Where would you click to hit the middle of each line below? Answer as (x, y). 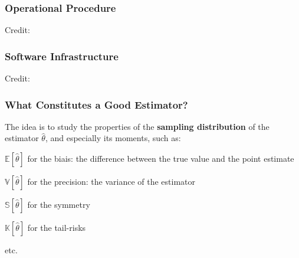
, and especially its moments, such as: (113, 138)
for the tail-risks (57, 228)
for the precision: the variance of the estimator (111, 182)
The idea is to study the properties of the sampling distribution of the (137, 126)
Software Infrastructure (62, 56)
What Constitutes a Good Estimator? (96, 104)
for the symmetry (59, 205)
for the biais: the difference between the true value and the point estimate (161, 159)
